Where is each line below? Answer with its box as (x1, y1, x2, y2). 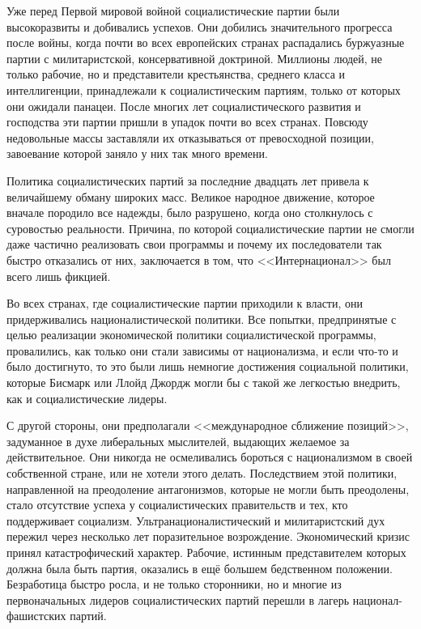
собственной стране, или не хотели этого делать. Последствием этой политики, (6, 465, 398, 482)
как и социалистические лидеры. (6, 389, 168, 406)
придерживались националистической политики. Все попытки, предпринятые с (6, 310, 397, 327)
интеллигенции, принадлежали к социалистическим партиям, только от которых (6, 81, 401, 98)
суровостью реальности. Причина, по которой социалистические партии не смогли (6, 219, 415, 236)
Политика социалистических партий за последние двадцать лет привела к (6, 172, 369, 189)
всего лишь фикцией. (6, 267, 111, 284)
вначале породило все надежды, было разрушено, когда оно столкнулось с (6, 204, 373, 221)
